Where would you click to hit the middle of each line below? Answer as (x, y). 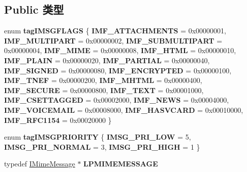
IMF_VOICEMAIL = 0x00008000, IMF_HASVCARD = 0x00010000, (124, 110)
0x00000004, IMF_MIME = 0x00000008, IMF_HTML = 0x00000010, (120, 50)
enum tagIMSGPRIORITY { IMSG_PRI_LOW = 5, (98, 137)
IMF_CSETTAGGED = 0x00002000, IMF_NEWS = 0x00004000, (117, 100)
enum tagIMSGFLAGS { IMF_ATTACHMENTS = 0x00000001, (115, 31)
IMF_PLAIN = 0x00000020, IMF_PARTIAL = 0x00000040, (107, 60)
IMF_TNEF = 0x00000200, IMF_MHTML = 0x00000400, (103, 80)
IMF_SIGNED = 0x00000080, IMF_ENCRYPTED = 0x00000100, (118, 70)
